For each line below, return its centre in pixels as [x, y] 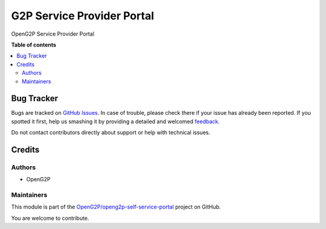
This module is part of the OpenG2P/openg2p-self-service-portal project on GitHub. [116, 207]
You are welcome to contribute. [50, 218]
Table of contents [34, 45]
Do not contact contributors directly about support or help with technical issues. [111, 132]
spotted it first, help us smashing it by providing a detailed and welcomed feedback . [116, 121]
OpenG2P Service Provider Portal [53, 34]
